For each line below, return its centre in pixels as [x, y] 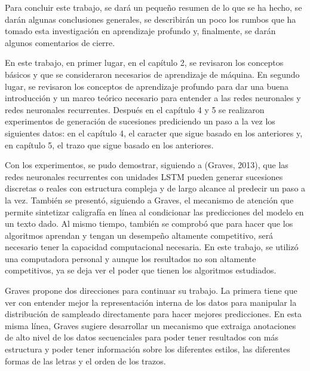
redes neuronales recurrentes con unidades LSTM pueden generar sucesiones [144, 176]
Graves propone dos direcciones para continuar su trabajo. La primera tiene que [151, 291]
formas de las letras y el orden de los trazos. [85, 361]
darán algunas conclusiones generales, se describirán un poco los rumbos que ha [151, 19]
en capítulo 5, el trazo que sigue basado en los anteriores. [109, 145]
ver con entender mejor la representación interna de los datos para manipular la [151, 302]
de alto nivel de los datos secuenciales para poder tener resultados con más [142, 337]
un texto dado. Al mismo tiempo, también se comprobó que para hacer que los [149, 223]
